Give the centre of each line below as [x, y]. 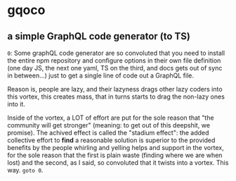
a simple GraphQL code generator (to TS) [99, 36]
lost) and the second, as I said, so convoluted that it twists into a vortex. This [118, 163]
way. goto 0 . [25, 170]
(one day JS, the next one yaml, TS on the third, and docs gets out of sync [115, 68]
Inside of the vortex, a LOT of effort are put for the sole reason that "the [111, 118]
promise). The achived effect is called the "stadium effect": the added [108, 133]
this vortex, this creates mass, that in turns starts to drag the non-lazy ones [116, 96]
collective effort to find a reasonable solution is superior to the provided [111, 140]
